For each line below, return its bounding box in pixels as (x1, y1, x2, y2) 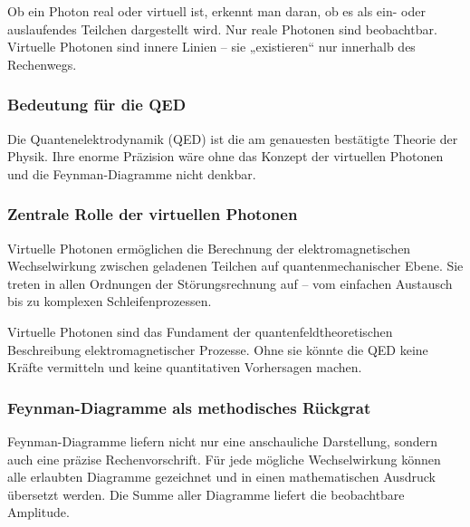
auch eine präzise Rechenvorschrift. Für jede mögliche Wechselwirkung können (7, 449, 441, 468)
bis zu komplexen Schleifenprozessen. (7, 292, 212, 311)
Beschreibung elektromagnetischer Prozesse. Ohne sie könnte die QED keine (7, 340, 428, 359)
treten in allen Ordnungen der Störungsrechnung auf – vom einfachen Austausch (7, 273, 453, 292)
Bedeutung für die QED (7, 93, 187, 116)
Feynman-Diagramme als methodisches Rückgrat (7, 396, 371, 418)
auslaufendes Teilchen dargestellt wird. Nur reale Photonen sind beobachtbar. (7, 19, 437, 38)
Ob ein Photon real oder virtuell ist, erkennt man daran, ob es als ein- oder (7, 2, 426, 20)
